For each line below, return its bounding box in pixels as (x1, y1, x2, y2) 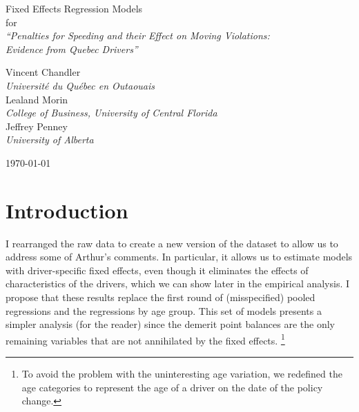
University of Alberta (6, 132, 94, 147)
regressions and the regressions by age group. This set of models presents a (6, 303, 322, 318)
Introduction (6, 196, 128, 224)
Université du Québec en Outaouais (6, 78, 155, 92)
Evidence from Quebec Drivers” (6, 41, 138, 56)
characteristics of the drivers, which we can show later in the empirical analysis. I (6, 276, 350, 291)
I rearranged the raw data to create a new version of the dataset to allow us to (6, 236, 338, 250)
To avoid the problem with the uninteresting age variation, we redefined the (21, 367, 342, 381)
